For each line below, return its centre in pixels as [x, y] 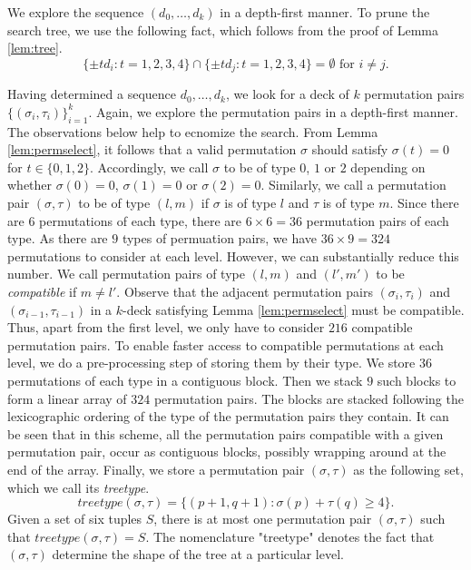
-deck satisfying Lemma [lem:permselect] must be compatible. [294, 309]
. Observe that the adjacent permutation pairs [245, 291]
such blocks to [417, 380]
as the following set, [408, 469]
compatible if [42, 291]
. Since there [424, 202]
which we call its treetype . [78, 487]
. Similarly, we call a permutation [353, 185]
